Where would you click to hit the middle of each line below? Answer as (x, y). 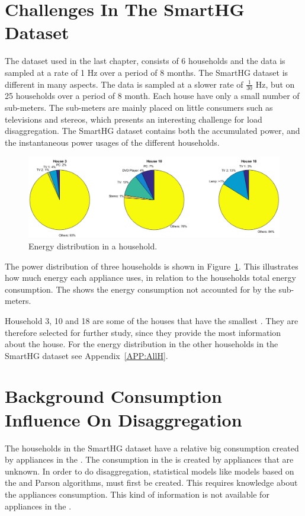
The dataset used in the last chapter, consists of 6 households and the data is (145, 61)
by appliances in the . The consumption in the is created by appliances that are (149, 459)
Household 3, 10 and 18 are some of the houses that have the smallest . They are (152, 320)
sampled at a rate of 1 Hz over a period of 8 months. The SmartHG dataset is (147, 72)
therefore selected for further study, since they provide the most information (143, 332)
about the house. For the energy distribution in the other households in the (142, 344)
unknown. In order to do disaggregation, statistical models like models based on (150, 471)
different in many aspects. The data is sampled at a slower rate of (124, 84)
